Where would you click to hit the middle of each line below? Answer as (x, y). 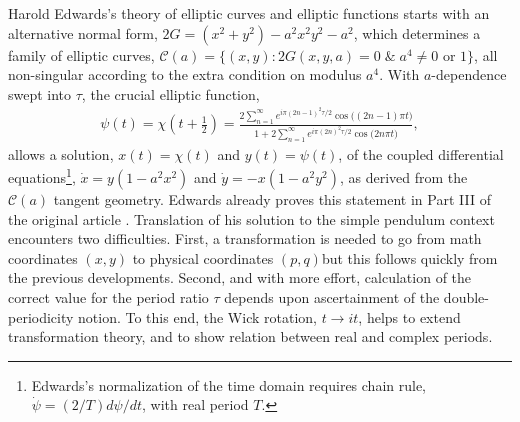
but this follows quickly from (409, 257)
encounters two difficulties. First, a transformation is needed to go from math (245, 238)
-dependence (469, 74)
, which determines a (417, 32)
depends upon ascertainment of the (332, 297)
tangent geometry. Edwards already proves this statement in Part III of (272, 199)
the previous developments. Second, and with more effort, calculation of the (240, 277)
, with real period (195, 404)
